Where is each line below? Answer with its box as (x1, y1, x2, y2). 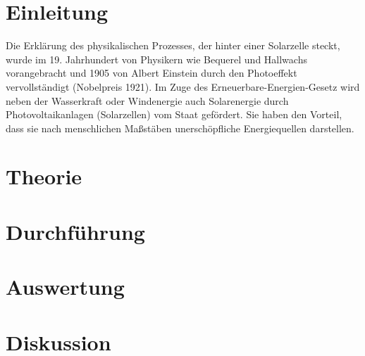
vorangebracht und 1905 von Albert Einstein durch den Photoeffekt (6, 65, 297, 80)
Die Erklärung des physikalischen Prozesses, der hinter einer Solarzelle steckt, (6, 38, 340, 53)
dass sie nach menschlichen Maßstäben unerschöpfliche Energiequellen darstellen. (6, 120, 354, 135)
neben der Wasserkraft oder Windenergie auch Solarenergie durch (6, 93, 289, 108)
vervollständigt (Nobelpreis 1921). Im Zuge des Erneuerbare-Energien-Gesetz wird (6, 79, 360, 94)
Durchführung (6, 217, 145, 246)
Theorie (6, 162, 82, 191)
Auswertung (6, 272, 125, 301)
